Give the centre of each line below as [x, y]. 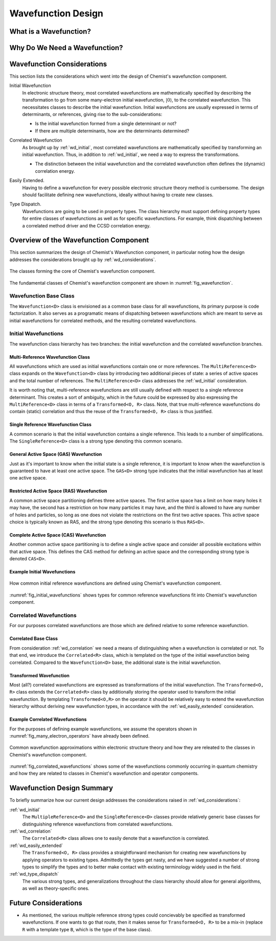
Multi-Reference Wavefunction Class [50, 357]
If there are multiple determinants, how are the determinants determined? [112, 131]
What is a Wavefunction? [50, 31]
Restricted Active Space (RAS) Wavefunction [58, 491]
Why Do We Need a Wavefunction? [66, 48]
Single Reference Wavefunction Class [51, 425]
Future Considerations [46, 903]
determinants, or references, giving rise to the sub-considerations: [92, 114]
